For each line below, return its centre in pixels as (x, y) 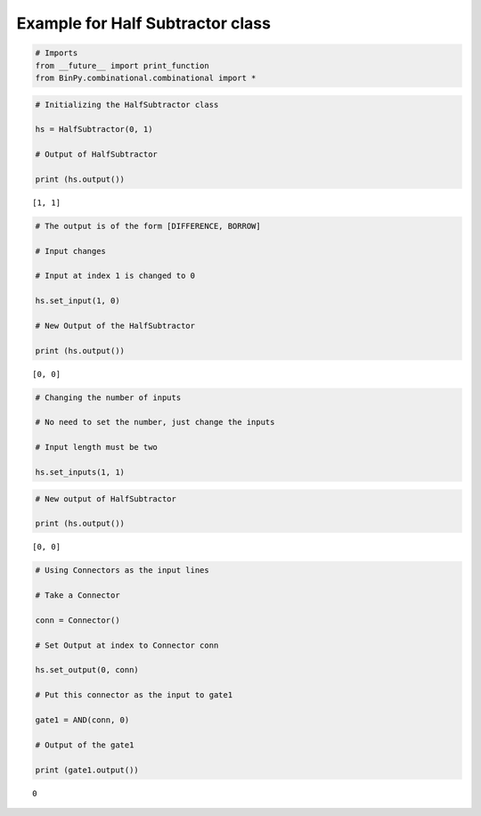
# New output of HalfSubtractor (106, 498)
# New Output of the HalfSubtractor (115, 326)
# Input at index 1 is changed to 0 (115, 276)
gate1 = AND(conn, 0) (82, 720)
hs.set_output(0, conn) (87, 670)
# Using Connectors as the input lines (122, 571)
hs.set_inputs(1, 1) (80, 473)
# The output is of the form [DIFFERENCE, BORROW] (148, 226)
